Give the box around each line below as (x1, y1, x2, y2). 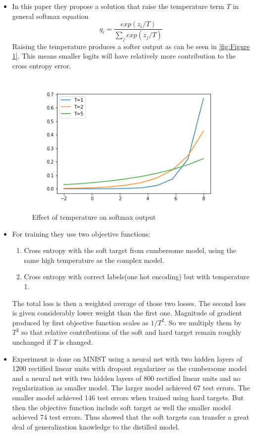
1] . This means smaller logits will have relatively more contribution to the (12, 51, 236, 61)
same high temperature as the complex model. (24, 254, 164, 265)
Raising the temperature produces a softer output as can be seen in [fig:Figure (12, 41, 250, 51)
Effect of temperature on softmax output (32, 212, 156, 222)
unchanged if (12, 337, 51, 347)
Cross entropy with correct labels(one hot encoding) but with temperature (24, 271, 250, 282)
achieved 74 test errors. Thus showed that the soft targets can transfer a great (12, 412, 250, 422)
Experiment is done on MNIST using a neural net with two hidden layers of (12, 353, 242, 364)
